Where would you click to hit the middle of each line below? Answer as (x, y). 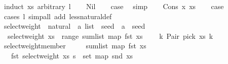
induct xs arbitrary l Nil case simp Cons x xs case (114, 6)
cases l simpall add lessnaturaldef (58, 16)
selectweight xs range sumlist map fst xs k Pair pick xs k (110, 36)
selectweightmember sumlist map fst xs (75, 46)
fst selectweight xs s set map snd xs (72, 55)
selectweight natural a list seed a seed (74, 26)
